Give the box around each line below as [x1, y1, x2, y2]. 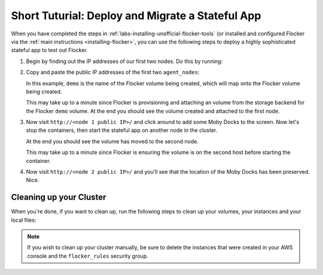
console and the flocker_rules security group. [27, 252, 149, 259]
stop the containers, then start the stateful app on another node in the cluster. [26, 126, 218, 134]
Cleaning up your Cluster [11, 192, 106, 203]
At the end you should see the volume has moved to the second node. [26, 138, 199, 145]
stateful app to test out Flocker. [11, 47, 88, 54]
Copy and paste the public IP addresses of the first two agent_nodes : [26, 69, 200, 76]
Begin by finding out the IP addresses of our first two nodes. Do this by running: [26, 58, 223, 65]
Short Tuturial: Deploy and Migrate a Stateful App [11, 9, 261, 22]
